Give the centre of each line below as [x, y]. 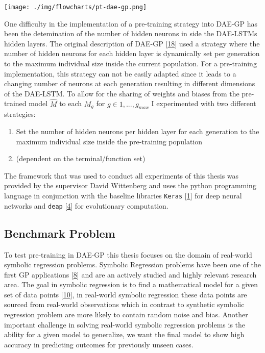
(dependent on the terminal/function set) [81, 158]
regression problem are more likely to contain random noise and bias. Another [126, 314]
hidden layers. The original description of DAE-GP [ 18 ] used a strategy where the [132, 43]
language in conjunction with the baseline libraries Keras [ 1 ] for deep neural [123, 195]
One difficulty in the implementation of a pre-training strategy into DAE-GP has [131, 23]
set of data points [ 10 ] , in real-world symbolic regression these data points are [126, 294]
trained [15, 103]
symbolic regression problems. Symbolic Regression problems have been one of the [132, 264]
